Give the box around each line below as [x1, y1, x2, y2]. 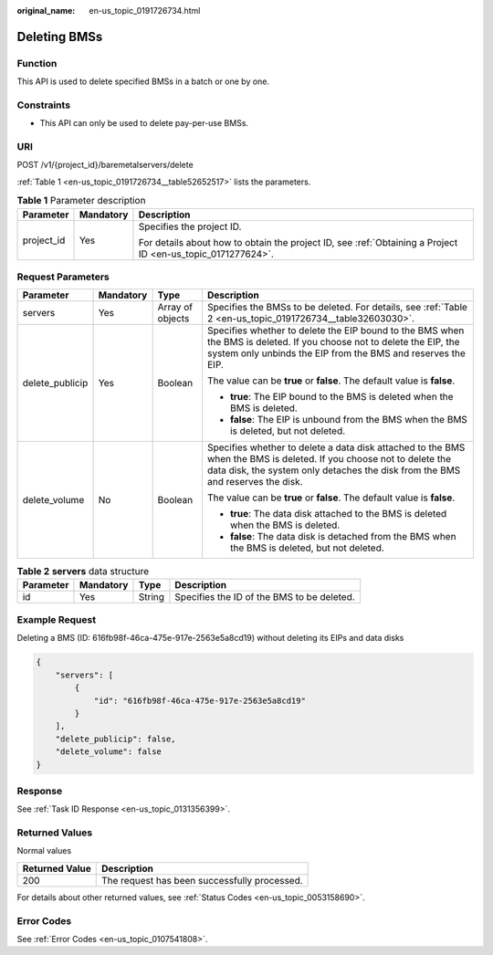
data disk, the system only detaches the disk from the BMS [206, 464, 461, 477]
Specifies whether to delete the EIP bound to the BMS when [206, 324, 465, 337]
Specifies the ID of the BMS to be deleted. [174, 590, 355, 603]
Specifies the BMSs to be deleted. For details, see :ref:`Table [206, 301, 467, 314]
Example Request [16, 614, 96, 626]
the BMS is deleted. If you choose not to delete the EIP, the [206, 336, 460, 349]
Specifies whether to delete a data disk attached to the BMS [206, 441, 466, 454]
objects [157, 312, 190, 325]
